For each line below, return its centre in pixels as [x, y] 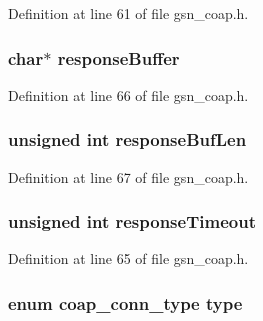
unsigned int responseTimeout [132, 221]
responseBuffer [118, 57]
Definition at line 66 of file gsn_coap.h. [128, 94]
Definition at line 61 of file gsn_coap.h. [128, 13]
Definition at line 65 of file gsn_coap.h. [128, 258]
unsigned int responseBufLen [127, 139]
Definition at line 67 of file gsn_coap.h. [128, 176]
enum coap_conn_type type [125, 302]
